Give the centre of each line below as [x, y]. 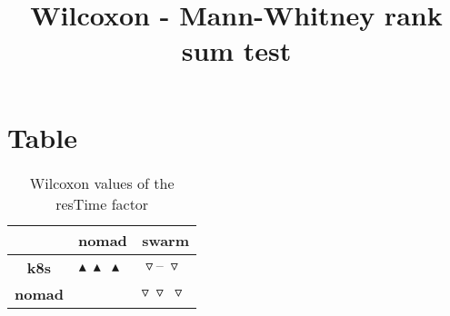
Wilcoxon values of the [102, 183]
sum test [236, 50]
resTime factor [102, 203]
